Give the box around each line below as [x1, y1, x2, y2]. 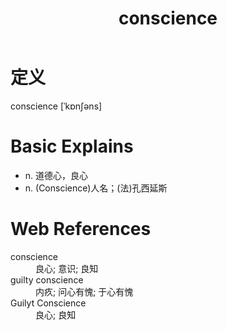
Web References [10, 218, 152, 241]
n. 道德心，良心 [24, 169, 89, 181]
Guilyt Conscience [10, 297, 87, 309]
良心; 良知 [35, 308, 77, 321]
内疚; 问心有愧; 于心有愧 [35, 285, 134, 297]
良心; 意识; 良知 [35, 262, 99, 274]
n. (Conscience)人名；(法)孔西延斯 [24, 182, 168, 194]
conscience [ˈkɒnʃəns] [10, 100, 103, 112]
